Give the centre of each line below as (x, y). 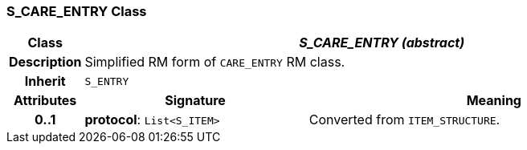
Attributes (45, 101)
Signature (195, 101)
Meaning (494, 101)
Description (45, 62)
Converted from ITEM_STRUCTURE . (404, 120)
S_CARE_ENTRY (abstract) (382, 43)
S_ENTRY (107, 81)
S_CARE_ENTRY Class (77, 11)
